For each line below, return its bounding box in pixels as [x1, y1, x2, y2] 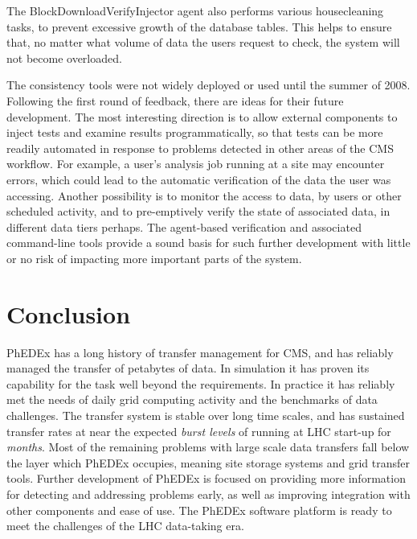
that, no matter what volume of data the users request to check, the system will [6, 34, 400, 51]
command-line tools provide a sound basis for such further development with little [6, 234, 411, 251]
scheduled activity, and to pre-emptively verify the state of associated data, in [6, 203, 390, 220]
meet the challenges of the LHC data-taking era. [6, 517, 244, 534]
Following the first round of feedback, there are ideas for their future [6, 92, 344, 109]
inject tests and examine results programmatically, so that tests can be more [6, 124, 383, 141]
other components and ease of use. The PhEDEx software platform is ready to [6, 501, 392, 518]
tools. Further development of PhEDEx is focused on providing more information [6, 470, 406, 487]
